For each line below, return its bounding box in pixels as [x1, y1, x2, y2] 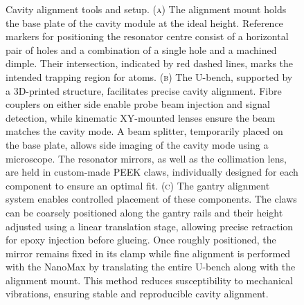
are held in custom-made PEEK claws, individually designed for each [6, 165, 298, 179]
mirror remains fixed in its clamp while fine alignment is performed [6, 246, 291, 260]
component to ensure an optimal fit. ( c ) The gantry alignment [6, 178, 270, 192]
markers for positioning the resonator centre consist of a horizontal [6, 29, 289, 44]
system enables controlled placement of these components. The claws [6, 192, 297, 206]
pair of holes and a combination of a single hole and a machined [6, 42, 277, 57]
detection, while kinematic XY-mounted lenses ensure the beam [6, 110, 276, 124]
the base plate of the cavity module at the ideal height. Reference [6, 15, 283, 30]
